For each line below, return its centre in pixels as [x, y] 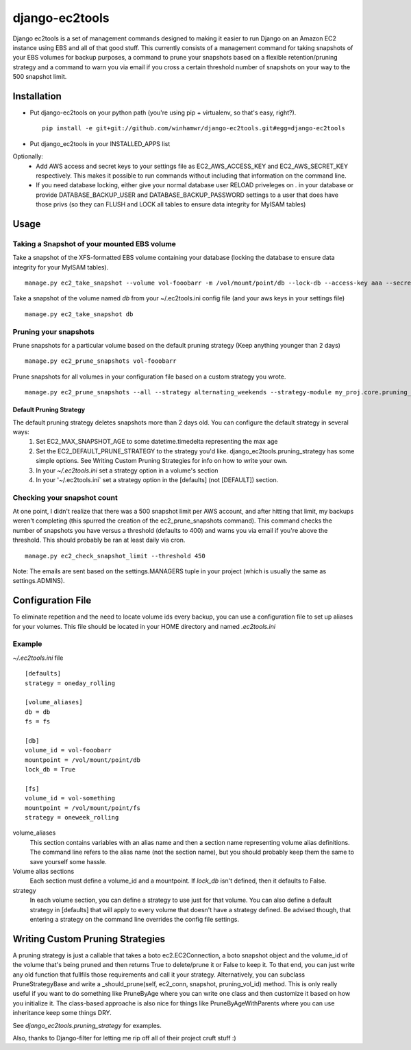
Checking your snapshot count [65, 497]
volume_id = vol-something [70, 798]
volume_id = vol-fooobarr [68, 750]
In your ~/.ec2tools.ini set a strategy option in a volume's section [127, 470]
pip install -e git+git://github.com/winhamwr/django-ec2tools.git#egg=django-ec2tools [194, 128]
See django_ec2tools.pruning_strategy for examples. [87, 1025]
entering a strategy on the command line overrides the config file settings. [135, 919]
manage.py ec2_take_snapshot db [79, 314]
